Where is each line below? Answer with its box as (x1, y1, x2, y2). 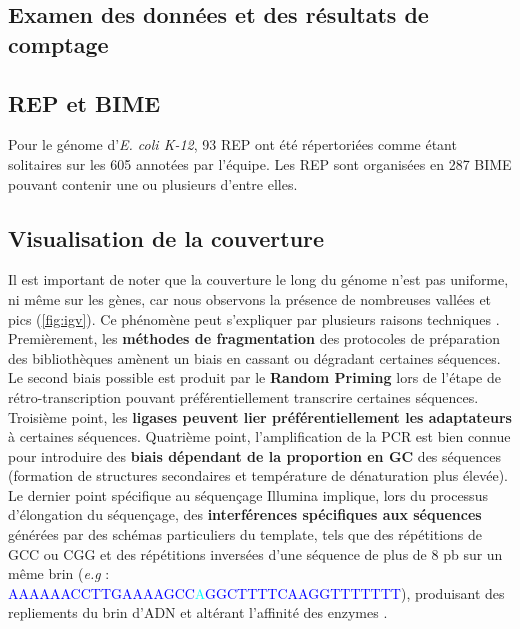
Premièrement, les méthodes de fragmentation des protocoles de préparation (8, 328, 501, 349)
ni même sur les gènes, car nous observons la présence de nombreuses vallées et (8, 288, 492, 309)
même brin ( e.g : (8, 563, 110, 584)
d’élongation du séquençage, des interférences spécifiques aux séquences (8, 504, 482, 525)
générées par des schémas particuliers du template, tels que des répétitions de (8, 524, 483, 545)
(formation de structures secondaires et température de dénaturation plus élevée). (8, 465, 508, 486)
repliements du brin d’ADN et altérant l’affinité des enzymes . (8, 602, 388, 623)
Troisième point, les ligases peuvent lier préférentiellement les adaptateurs (8, 406, 512, 427)
